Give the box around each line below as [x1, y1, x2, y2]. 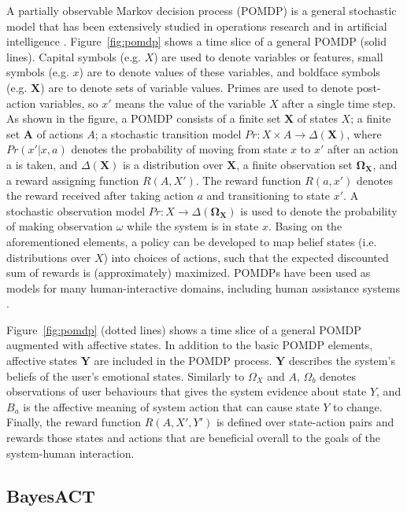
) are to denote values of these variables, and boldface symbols [79, 64, 380, 80]
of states [297, 110, 338, 127]
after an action [327, 141, 398, 157]
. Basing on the [268, 218, 342, 234]
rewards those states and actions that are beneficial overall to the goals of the [6, 429, 381, 446]
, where [346, 125, 382, 142]
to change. [333, 398, 383, 414]
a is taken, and [6, 156, 78, 172]
